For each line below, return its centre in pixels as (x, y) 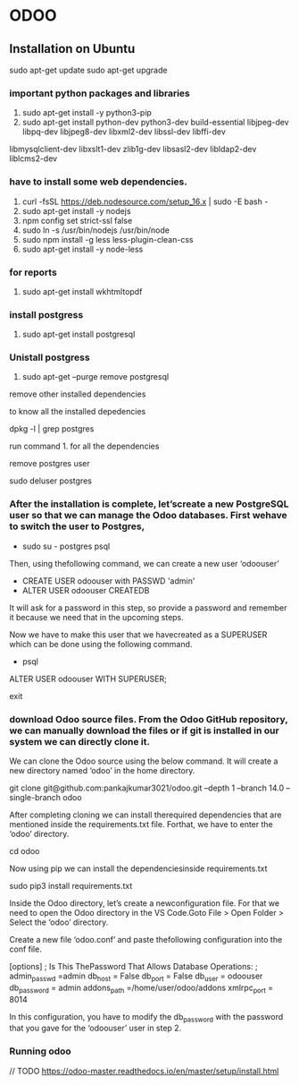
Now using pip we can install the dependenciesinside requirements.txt (138, 868)
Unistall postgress (50, 357)
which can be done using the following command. (101, 644)
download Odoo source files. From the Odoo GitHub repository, (149, 719)
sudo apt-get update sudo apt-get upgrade (88, 70)
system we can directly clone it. (79, 741)
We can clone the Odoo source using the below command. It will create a (144, 761)
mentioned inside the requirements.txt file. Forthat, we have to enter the (141, 824)
